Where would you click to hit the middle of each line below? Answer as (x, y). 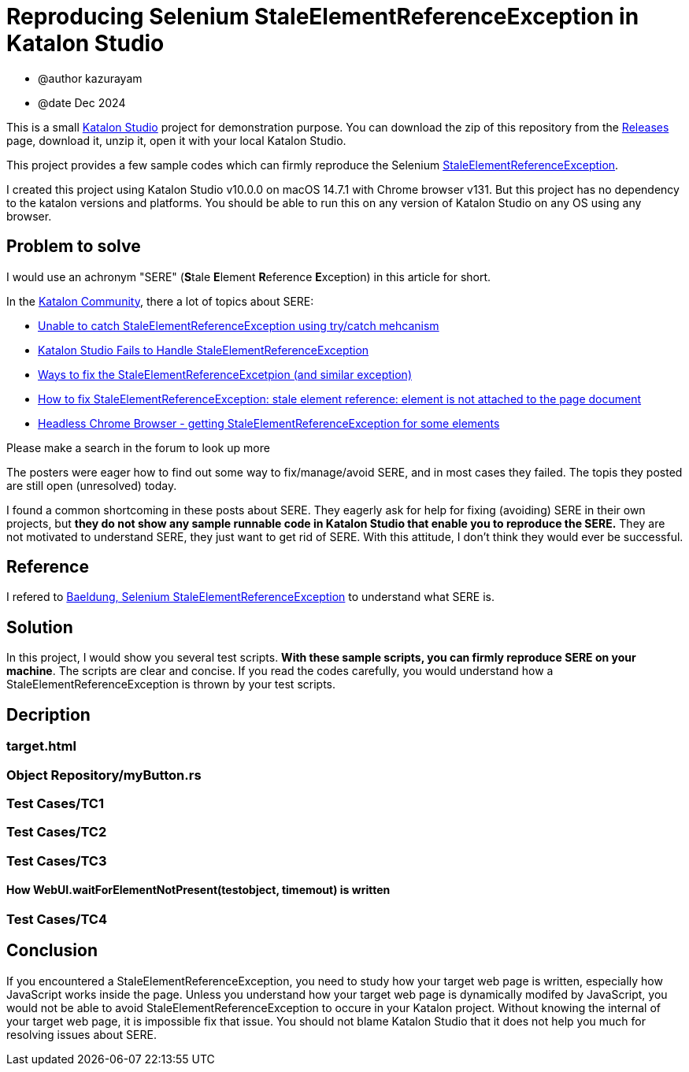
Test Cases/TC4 (57, 919)
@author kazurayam (90, 78)
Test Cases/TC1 (55, 803)
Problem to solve (74, 247)
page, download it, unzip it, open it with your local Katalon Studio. (176, 140)
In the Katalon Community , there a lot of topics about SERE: (160, 301)
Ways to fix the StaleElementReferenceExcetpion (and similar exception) (225, 374)
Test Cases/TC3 (57, 861)
